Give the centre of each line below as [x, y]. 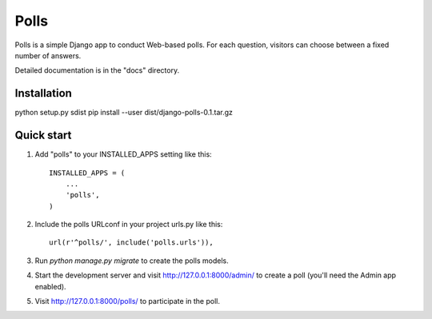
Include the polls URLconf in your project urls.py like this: [129, 225]
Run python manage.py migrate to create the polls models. [132, 261]
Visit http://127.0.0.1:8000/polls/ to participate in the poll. [127, 301]
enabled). [51, 286]
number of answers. [48, 55]
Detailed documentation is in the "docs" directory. [97, 70]
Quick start [43, 136]
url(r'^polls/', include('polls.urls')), [131, 243]
